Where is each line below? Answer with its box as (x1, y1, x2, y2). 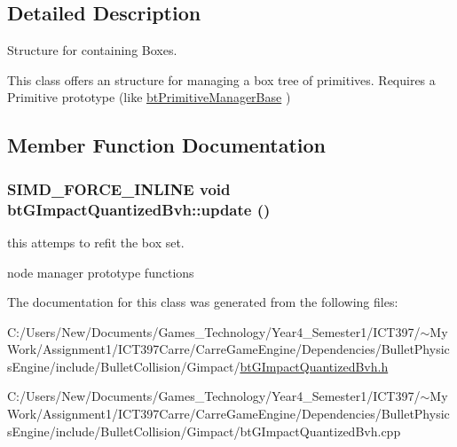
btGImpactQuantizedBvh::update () (7, 198, 271, 220)
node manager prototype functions (7, 263, 194, 281)
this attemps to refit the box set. (7, 232, 185, 251)
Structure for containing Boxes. (7, 41, 177, 59)
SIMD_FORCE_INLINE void (7, 177, 231, 200)
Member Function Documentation (7, 131, 327, 159)
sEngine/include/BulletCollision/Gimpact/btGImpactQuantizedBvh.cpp (7, 421, 401, 440)
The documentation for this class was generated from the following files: (7, 293, 398, 311)
